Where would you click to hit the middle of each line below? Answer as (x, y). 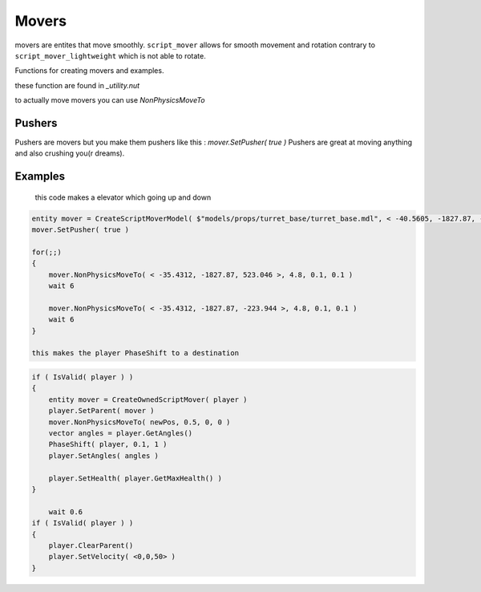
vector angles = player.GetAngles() (120, 434)
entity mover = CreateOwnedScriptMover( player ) (148, 399)
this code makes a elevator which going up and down (123, 197)
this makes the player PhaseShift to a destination (135, 353)
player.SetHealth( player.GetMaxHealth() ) (135, 478)
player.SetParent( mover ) (102, 411)
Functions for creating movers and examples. (89, 71)
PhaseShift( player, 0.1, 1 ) (108, 444)
